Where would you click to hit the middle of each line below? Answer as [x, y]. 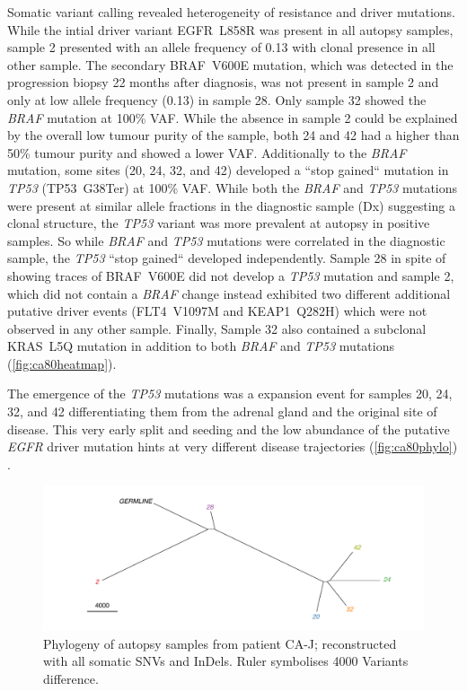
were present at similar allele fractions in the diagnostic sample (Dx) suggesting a [232, 205]
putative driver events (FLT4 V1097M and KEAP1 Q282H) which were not [217, 311]
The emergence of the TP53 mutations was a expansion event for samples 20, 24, [230, 394]
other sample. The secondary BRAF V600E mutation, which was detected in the [230, 64]
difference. [71, 678]
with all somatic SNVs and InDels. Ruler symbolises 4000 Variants [226, 661]
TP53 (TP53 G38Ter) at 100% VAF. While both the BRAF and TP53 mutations [233, 187]
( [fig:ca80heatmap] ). [62, 363]
